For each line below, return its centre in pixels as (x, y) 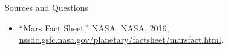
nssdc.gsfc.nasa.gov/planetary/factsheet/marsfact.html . (121, 39)
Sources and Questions (47, 7)
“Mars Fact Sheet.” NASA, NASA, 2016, (94, 27)
